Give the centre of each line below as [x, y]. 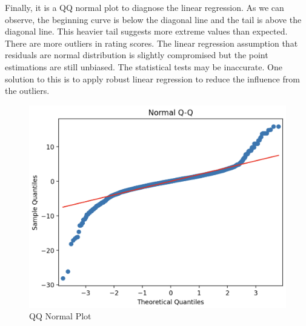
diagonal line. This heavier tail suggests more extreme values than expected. [146, 31]
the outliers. [27, 91]
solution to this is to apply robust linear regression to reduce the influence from [152, 78]
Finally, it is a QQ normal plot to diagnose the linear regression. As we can [145, 7]
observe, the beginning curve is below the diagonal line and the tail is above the [153, 19]
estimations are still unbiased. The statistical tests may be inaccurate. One [144, 66]
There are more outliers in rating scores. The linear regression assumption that [151, 43]
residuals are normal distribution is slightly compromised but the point [137, 55]
